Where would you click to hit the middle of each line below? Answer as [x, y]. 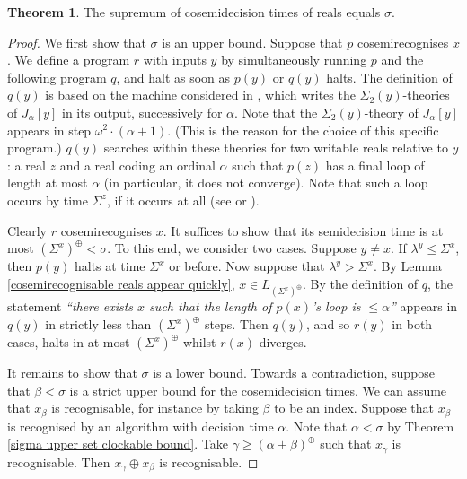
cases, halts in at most [69, 342]
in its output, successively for [142, 112]
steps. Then [236, 324]
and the [402, 60]
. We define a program [69, 60]
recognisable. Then [59, 462]
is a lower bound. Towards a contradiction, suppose [294, 373]
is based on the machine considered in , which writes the [200, 95]
